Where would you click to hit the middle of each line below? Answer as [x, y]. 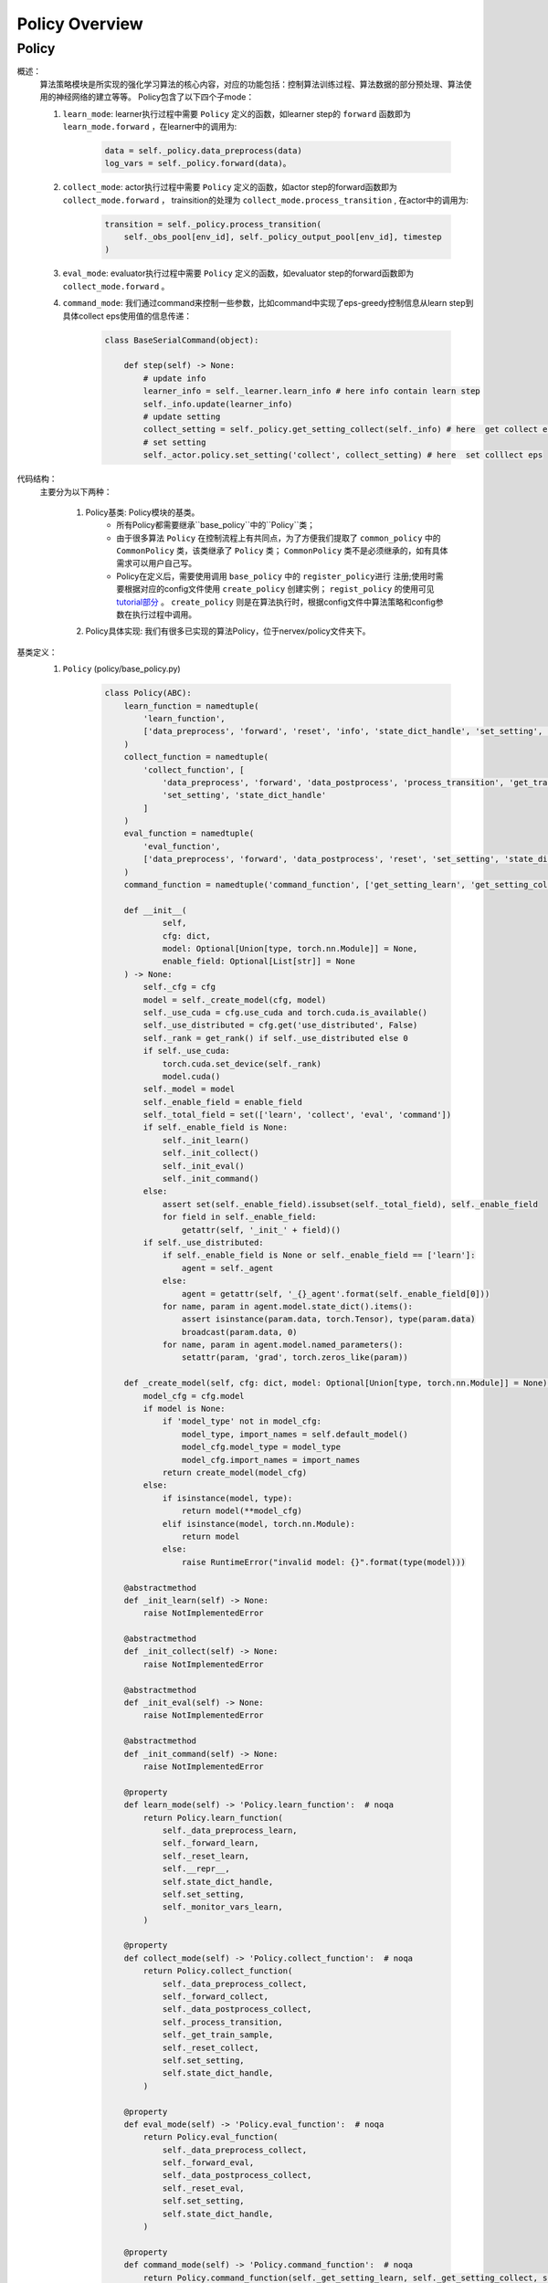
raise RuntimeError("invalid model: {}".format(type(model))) [323, 1562]
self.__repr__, [196, 1869]
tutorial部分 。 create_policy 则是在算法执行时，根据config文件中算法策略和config [276, 602]
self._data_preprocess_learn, [230, 1830]
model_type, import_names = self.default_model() [295, 1434]
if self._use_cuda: [186, 1051]
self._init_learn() [206, 1140]
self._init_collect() [211, 1153]
